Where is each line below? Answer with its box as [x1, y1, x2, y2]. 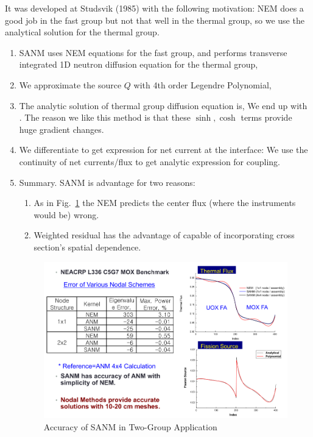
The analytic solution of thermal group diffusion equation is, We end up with [19, 99, 308, 112]
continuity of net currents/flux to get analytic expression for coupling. [19, 155, 280, 168]
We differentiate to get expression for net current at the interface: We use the [19, 143, 308, 156]
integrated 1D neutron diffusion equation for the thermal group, [19, 58, 258, 71]
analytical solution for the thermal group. [5, 26, 160, 38]
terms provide [241, 111, 292, 124]
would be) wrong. [33, 208, 99, 221]
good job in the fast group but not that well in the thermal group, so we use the [5, 13, 304, 26]
